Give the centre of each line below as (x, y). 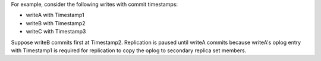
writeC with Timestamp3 (56, 32)
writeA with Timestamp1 (55, 15)
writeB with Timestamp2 (56, 23)
